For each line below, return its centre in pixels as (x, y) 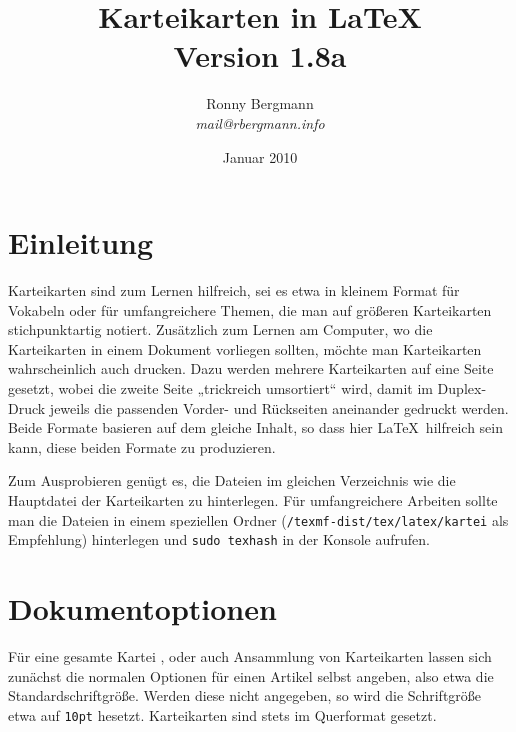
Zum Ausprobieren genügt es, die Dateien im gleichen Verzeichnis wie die (232, 480)
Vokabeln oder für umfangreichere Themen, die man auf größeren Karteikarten (250, 309)
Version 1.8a (260, 55)
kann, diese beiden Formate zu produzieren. (142, 446)
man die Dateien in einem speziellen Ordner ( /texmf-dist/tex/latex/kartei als (258, 519)
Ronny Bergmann (260, 103)
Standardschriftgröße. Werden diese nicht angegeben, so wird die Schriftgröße (245, 695)
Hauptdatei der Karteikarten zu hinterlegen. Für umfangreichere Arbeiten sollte (253, 499)
